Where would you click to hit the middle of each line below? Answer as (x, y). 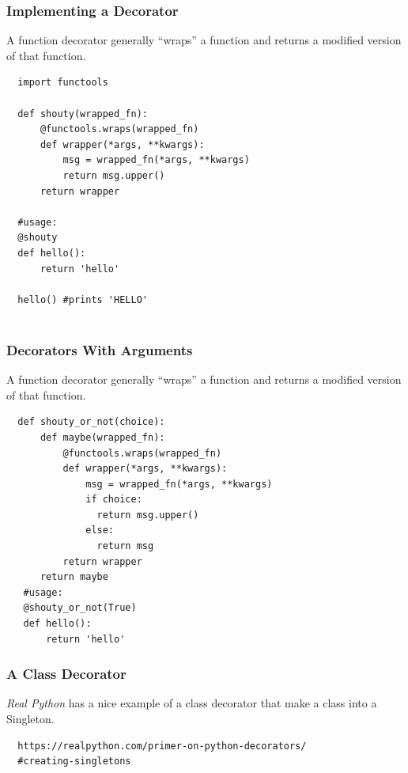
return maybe (74, 577)
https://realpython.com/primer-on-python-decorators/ (162, 746)
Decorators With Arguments (100, 349)
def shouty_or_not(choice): (91, 422)
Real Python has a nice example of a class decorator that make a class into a (192, 703)
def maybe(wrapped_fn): (102, 437)
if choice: (114, 500)
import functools (63, 83)
